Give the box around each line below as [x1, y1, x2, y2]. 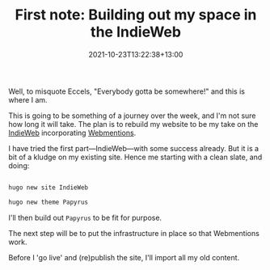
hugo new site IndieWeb [8, 184, 89, 192]
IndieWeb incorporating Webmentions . [8, 128, 137, 137]
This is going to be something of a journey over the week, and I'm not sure [8, 111, 256, 120]
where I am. [8, 95, 48, 104]
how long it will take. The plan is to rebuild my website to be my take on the [8, 119, 259, 129]
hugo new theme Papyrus [8, 198, 89, 206]
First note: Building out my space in [15, 6, 257, 24]
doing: [8, 160, 30, 171]
